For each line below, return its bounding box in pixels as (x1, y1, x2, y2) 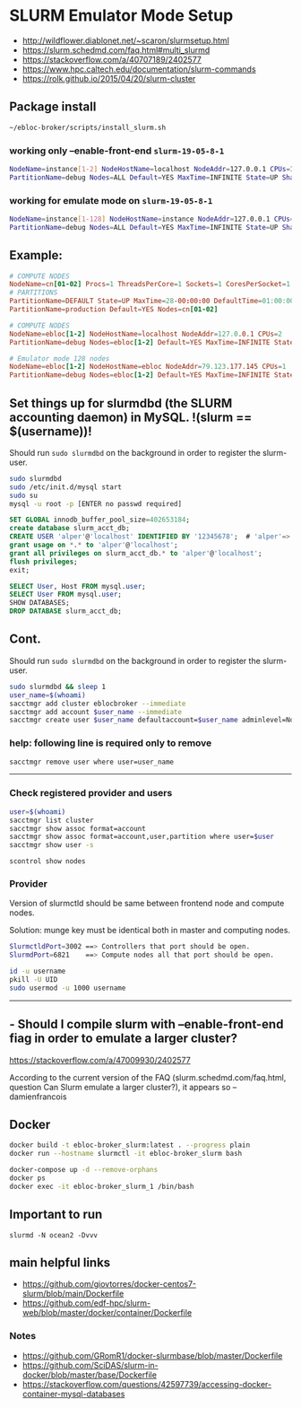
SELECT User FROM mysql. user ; (9, 590, 123, 599)
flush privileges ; (9, 557, 78, 566)
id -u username (9, 966, 66, 976)
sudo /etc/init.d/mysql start (9, 482, 123, 492)
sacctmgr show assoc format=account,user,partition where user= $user (9, 832, 275, 842)
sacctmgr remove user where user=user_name (9, 757, 175, 766)
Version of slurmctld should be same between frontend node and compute (9, 898, 285, 909)
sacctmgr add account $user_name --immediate (9, 707, 182, 716)
